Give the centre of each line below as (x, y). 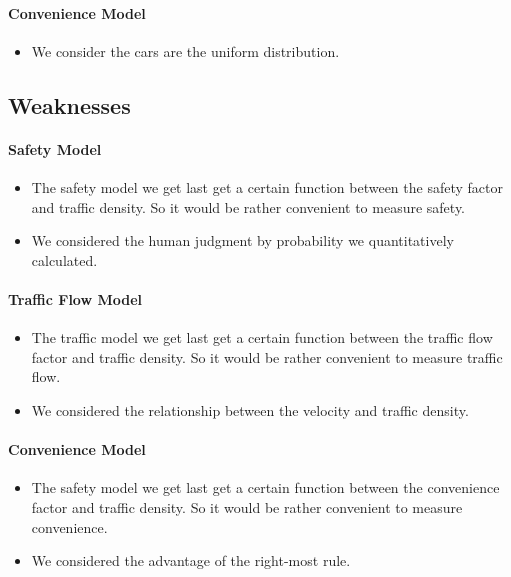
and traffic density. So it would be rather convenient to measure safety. (248, 206)
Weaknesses (69, 104)
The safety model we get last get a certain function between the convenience (265, 487)
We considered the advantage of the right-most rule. (191, 560)
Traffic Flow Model (75, 298)
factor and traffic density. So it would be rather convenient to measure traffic (267, 356)
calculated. (64, 259)
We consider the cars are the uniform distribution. (185, 50)
